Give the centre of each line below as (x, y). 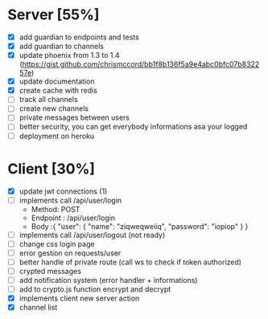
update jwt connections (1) (63, 191)
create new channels (54, 108)
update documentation (57, 81)
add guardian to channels (61, 46)
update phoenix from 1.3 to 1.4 (69, 55)
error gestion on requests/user (70, 253)
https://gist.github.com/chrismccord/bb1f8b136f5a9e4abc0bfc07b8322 (141, 64)
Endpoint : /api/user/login (73, 218)
